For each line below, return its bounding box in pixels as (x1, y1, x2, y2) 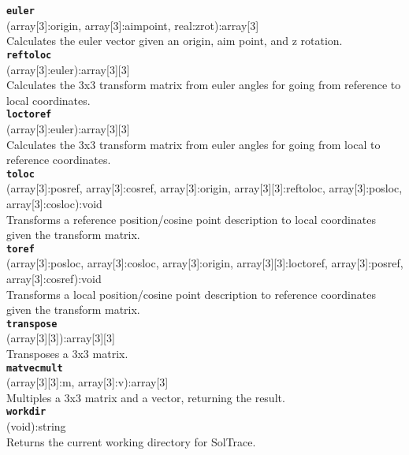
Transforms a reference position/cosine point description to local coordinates (6, 211, 376, 227)
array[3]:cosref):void (6, 270, 102, 286)
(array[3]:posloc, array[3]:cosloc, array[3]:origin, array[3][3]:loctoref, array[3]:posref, (6, 255, 403, 271)
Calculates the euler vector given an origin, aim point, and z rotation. (6, 32, 343, 49)
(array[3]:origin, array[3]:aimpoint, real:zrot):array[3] (6, 17, 259, 33)
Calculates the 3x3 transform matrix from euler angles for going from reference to (6, 76, 401, 93)
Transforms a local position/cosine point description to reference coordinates (6, 285, 376, 302)
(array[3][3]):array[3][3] (6, 330, 115, 346)
